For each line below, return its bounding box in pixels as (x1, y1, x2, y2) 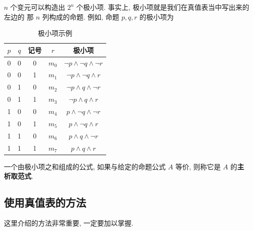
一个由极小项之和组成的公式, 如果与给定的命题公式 (4, 161, 166, 171)
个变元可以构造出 (10, 2, 66, 12)
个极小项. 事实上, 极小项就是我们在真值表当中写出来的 (76, 2, 250, 12)
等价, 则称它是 (175, 161, 221, 171)
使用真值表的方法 (4, 195, 86, 210)
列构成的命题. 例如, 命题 (42, 11, 119, 22)
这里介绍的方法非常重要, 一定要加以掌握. (4, 218, 134, 228)
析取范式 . (4, 171, 33, 181)
